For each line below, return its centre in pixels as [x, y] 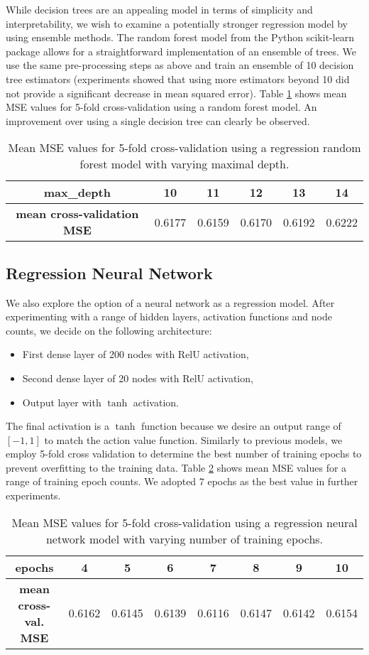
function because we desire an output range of [241, 426]
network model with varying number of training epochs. [184, 538]
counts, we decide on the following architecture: [109, 330]
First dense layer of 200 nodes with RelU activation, [136, 354]
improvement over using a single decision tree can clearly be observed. [158, 120]
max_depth [77, 193]
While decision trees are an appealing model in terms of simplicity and [159, 9]
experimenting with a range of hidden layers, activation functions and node [169, 316]
